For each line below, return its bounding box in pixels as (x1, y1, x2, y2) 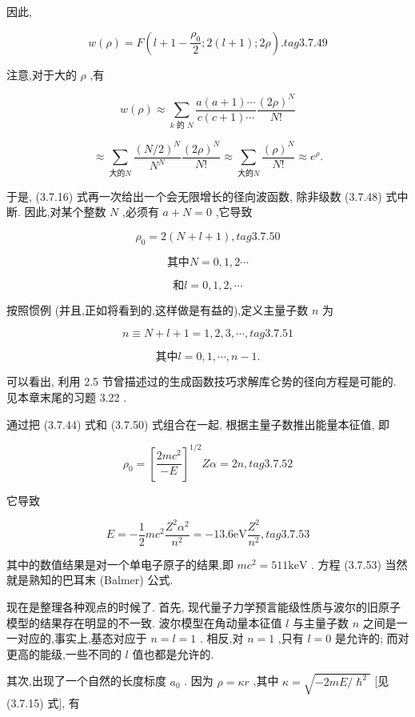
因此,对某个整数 (24, 203, 106, 220)
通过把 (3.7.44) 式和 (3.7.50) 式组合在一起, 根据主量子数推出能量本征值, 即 (6, 415, 390, 432)
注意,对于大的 (6, 66, 77, 82)
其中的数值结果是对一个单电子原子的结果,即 (6, 555, 233, 572)
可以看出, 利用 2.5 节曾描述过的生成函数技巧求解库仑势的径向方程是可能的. (6, 373, 397, 390)
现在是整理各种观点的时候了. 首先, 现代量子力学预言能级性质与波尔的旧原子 (6, 598, 401, 615)
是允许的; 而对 (334, 630, 409, 647)
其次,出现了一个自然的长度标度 (6, 672, 166, 689)
